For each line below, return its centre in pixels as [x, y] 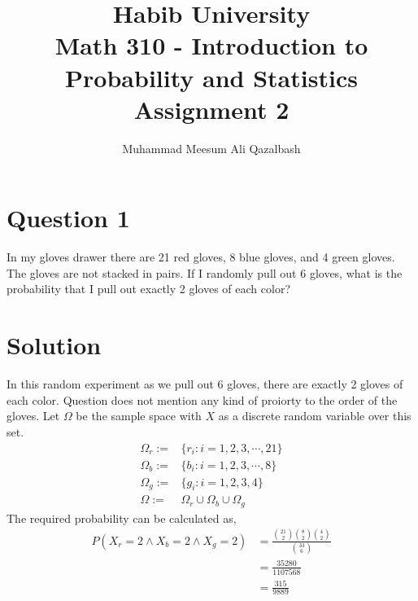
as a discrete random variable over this [315, 416]
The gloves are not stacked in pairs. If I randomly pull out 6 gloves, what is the [205, 272]
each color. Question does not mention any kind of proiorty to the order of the [202, 399]
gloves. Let [33, 416]
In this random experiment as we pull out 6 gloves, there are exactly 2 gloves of [205, 384]
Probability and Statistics [211, 77]
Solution [54, 345]
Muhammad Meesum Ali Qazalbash [211, 148]
